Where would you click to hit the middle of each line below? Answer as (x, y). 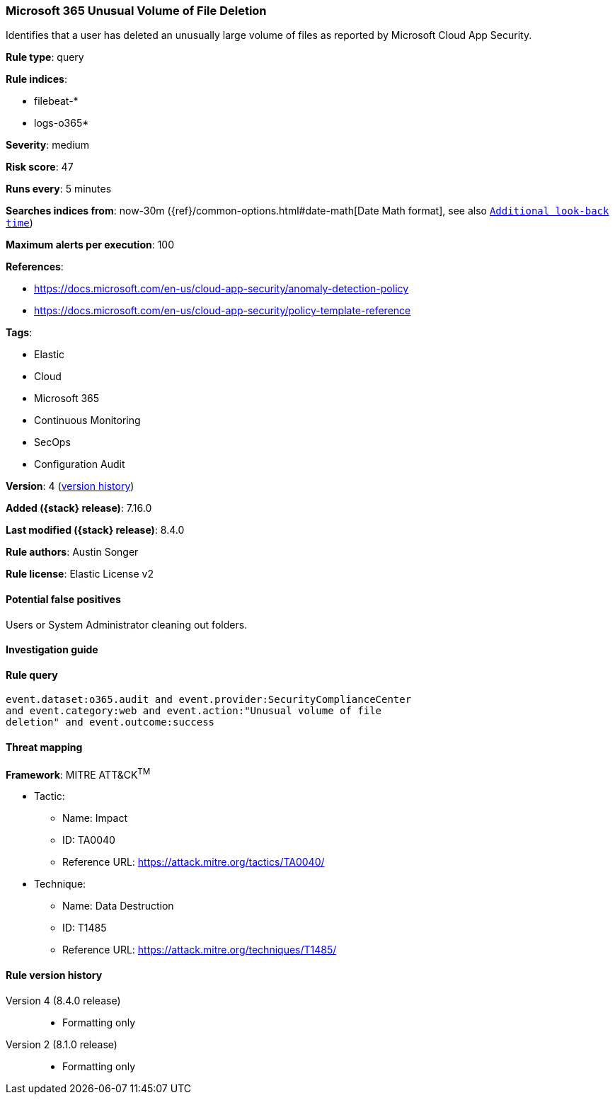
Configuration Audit (80, 464)
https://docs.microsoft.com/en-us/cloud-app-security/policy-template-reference (223, 311)
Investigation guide (52, 650)
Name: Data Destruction (118, 906)
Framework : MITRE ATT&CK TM (78, 773)
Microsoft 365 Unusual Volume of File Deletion (136, 11)
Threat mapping (44, 747)
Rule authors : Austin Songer (72, 552)
